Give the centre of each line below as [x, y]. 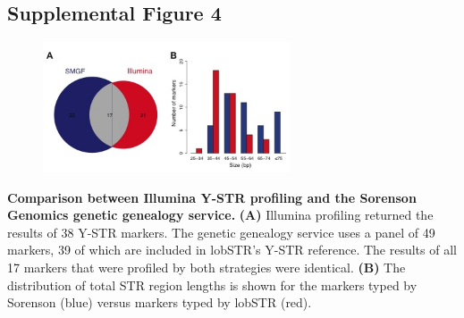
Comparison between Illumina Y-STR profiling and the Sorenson [212, 197]
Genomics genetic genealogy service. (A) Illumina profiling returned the [220, 215]
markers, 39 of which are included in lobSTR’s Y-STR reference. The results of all [232, 250]
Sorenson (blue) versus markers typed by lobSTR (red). [160, 302]
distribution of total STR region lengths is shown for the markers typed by [212, 285]
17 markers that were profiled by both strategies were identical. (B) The [207, 267]
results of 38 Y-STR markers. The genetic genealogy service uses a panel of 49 [221, 232]
